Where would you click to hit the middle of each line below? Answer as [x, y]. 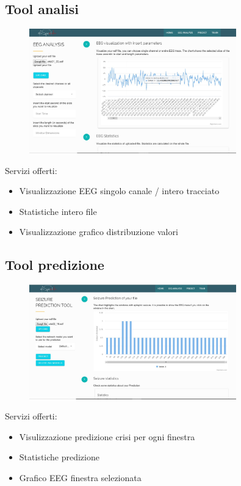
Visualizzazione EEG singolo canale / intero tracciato [119, 191]
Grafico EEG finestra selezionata [80, 477]
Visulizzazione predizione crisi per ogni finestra [107, 436]
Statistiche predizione [59, 457]
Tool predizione [55, 265]
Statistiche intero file [58, 211]
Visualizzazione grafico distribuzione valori [99, 232]
